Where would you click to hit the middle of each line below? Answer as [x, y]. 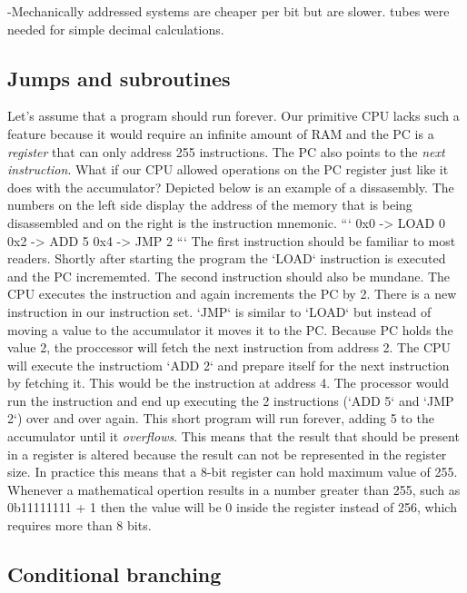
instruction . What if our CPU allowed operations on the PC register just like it [228, 169]
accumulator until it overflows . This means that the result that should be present [233, 436]
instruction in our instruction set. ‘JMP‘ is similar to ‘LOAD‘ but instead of [219, 311]
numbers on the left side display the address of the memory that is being [210, 205]
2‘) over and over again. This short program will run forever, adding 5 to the [221, 418]
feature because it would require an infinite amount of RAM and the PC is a [221, 133]
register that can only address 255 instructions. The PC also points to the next [226, 151]
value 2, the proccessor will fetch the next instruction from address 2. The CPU [229, 347]
